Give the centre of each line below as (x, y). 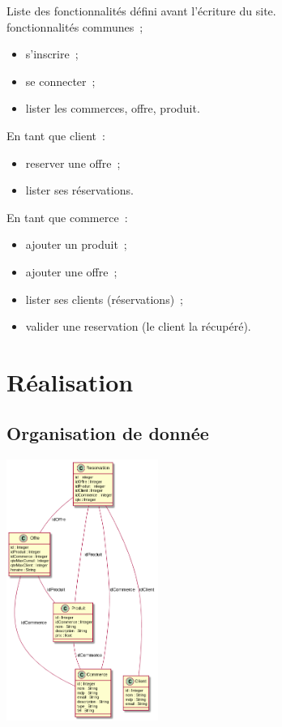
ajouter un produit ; (76, 244)
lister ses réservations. (79, 190)
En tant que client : (56, 135)
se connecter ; (60, 81)
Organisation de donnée (108, 433)
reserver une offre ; (73, 163)
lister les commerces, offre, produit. (113, 108)
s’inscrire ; (52, 54)
